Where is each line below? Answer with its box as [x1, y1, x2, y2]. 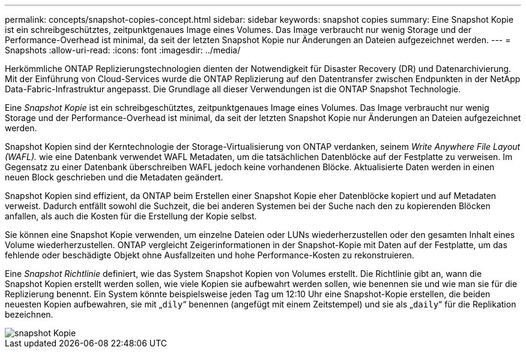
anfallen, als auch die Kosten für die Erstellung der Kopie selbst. [5, 211, 257, 221]
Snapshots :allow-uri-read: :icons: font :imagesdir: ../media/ [5, 45, 241, 55]
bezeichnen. [5, 309, 53, 319]
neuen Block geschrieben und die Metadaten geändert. [5, 172, 223, 182]
